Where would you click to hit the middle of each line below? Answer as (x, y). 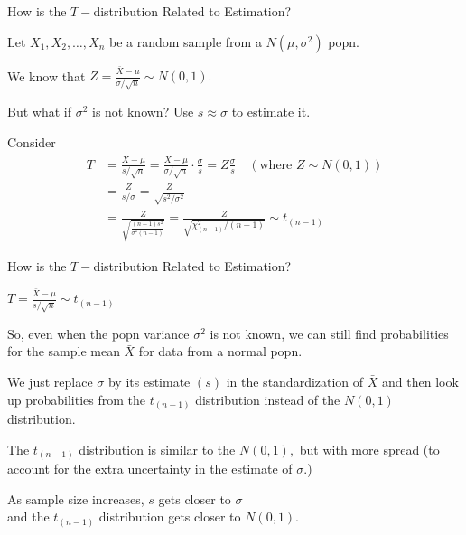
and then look (420, 382)
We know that (47, 75)
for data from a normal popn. (220, 351)
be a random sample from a (185, 41)
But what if (39, 111)
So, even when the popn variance (98, 333)
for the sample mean (64, 351)
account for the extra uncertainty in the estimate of (150, 469)
